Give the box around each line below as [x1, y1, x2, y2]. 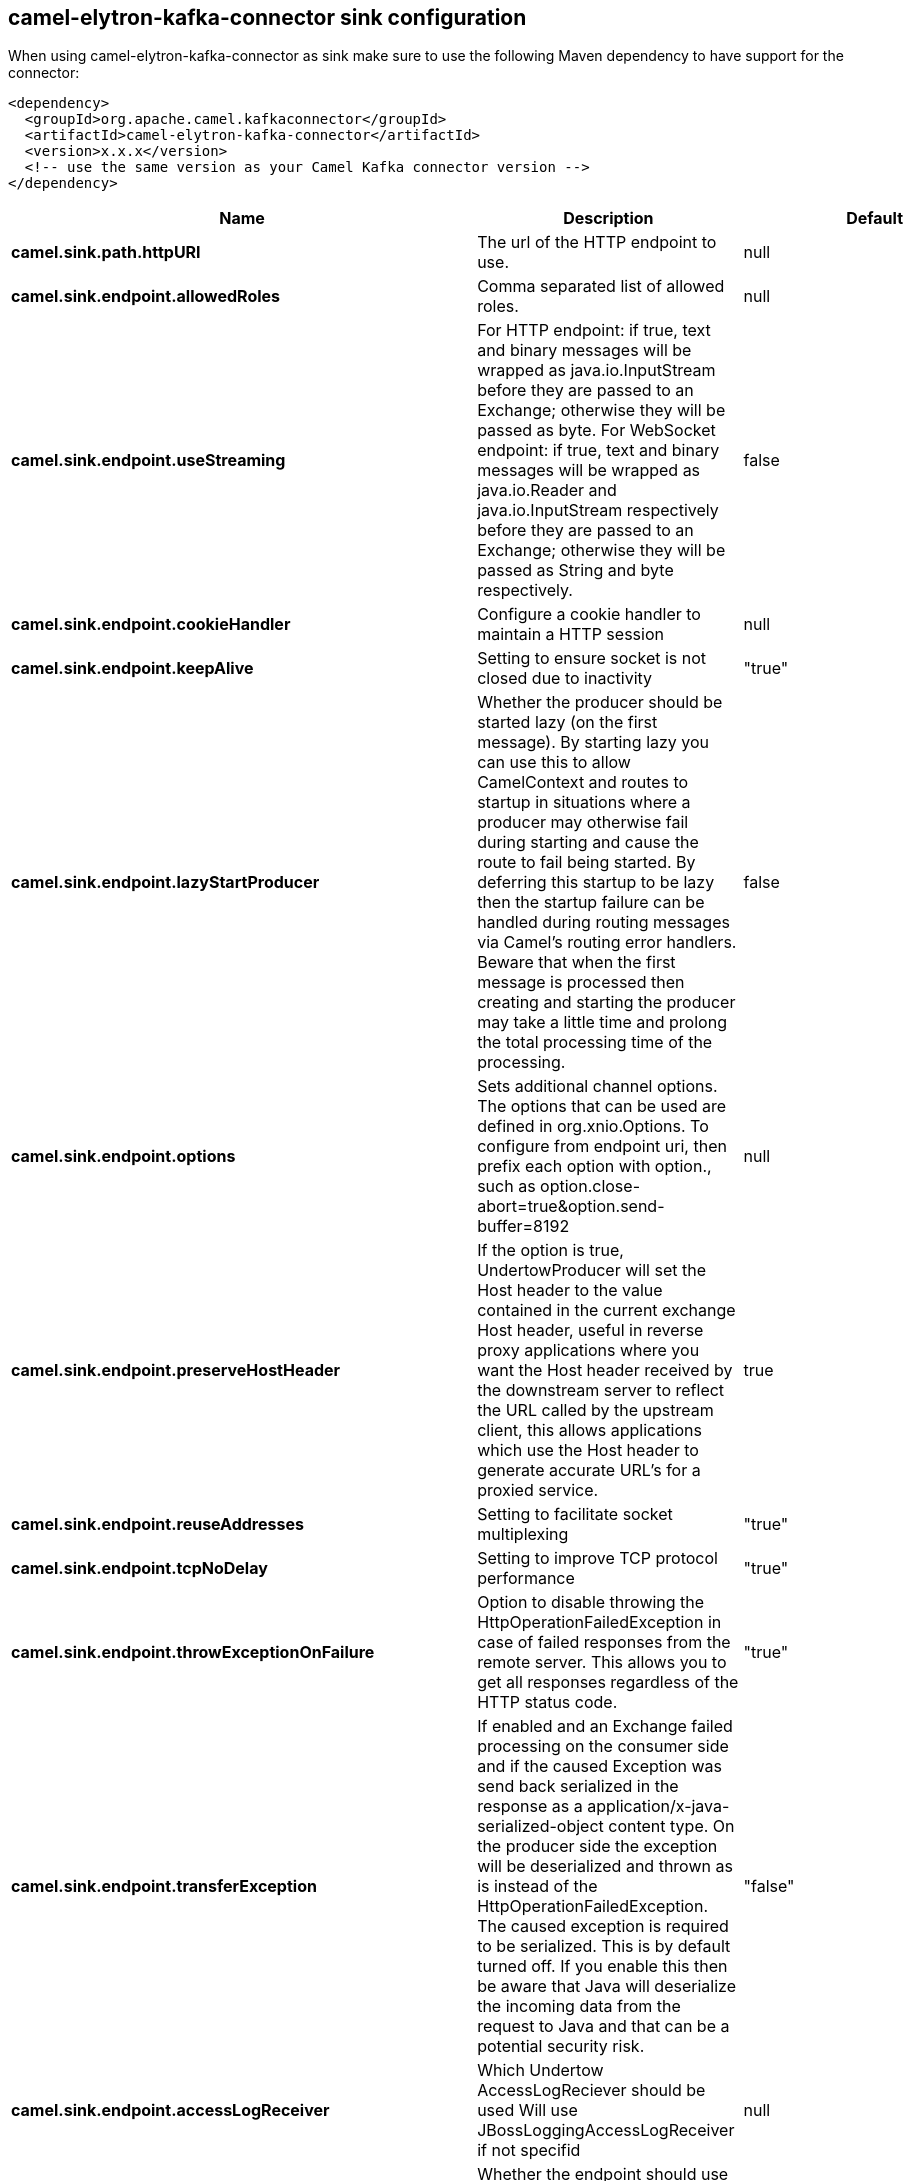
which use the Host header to [477, 1440, 699, 1461]
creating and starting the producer [477, 992, 736, 1013]
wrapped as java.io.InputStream [477, 360, 716, 381]
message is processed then [477, 972, 685, 993]
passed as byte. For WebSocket [477, 420, 716, 441]
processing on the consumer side [477, 1736, 729, 1757]
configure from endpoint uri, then [477, 1136, 727, 1157]
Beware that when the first [477, 952, 676, 973]
